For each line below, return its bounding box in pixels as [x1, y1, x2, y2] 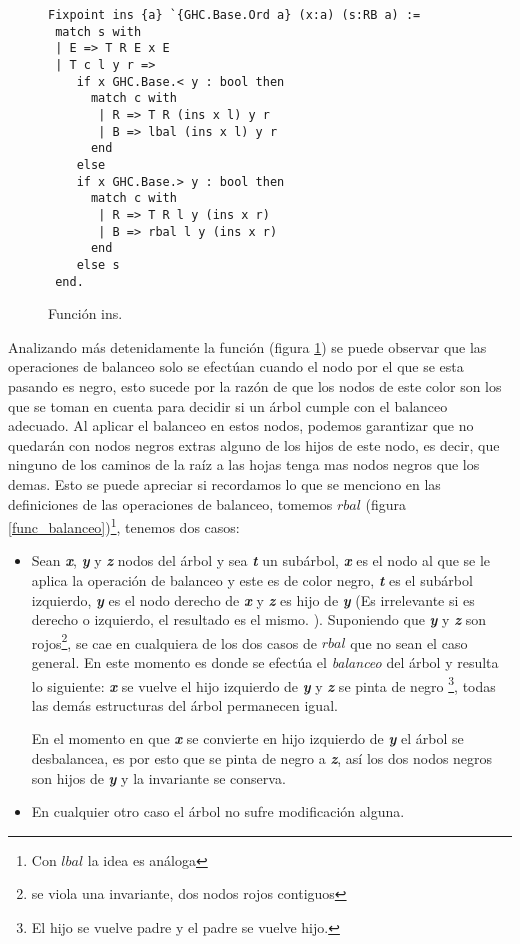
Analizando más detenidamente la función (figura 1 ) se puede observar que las [8, 336, 487, 357]
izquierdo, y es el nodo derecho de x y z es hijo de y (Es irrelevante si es [31, 589, 475, 610]
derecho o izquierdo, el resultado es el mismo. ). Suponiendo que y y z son [31, 609, 487, 630]
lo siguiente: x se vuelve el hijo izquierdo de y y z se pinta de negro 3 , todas [31, 672, 496, 696]
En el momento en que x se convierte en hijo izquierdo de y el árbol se [31, 728, 464, 749]
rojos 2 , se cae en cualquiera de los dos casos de [31, 629, 317, 653]
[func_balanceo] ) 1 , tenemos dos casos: [8, 514, 240, 537]
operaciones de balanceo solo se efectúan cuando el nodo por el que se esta [8, 356, 464, 377]
